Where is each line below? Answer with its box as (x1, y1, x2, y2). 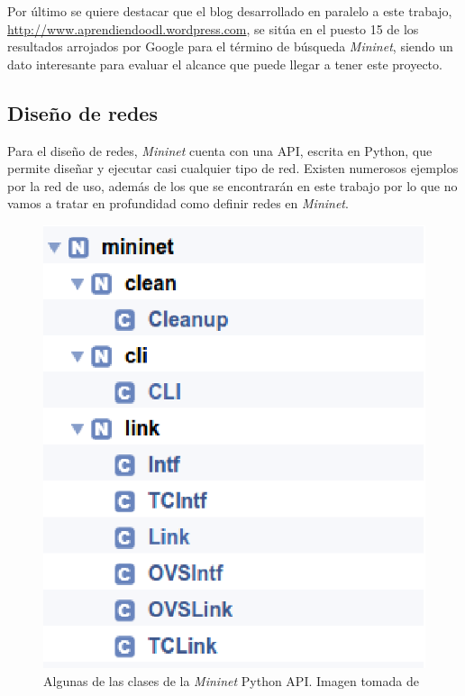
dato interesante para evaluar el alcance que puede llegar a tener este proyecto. (7, 54, 442, 73)
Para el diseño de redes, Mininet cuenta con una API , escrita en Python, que (7, 141, 433, 160)
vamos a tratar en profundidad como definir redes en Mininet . (7, 194, 349, 213)
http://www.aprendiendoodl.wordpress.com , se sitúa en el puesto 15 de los (7, 19, 419, 38)
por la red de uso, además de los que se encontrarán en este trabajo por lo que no (7, 176, 458, 195)
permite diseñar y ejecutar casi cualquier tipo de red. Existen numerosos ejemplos (7, 159, 459, 178)
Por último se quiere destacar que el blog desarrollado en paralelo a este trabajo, (7, 2, 452, 20)
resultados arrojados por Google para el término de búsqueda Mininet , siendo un (7, 37, 453, 56)
